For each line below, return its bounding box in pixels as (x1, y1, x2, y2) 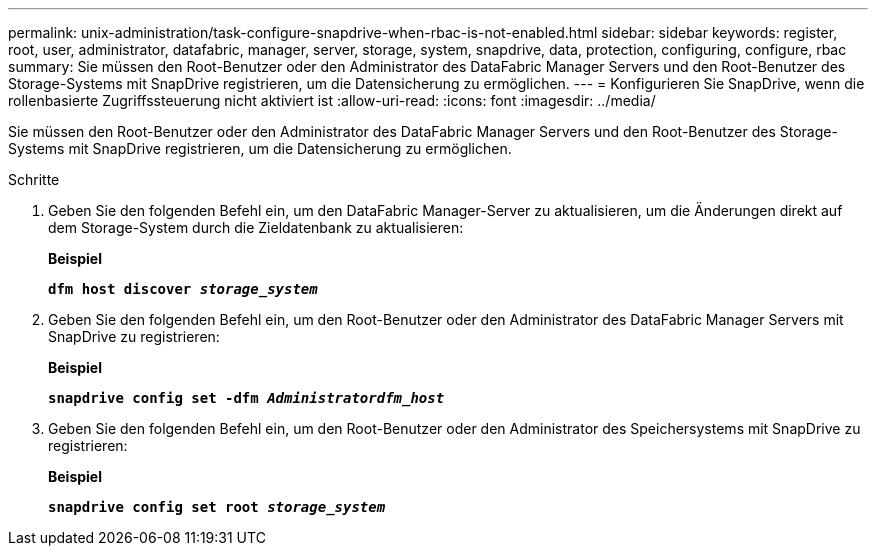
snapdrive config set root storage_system (48, 499, 386, 515)
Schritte (8, 171, 60, 188)
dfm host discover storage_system (48, 281, 318, 297)
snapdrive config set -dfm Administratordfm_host (48, 390, 445, 406)
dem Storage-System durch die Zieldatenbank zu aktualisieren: (48, 219, 464, 236)
